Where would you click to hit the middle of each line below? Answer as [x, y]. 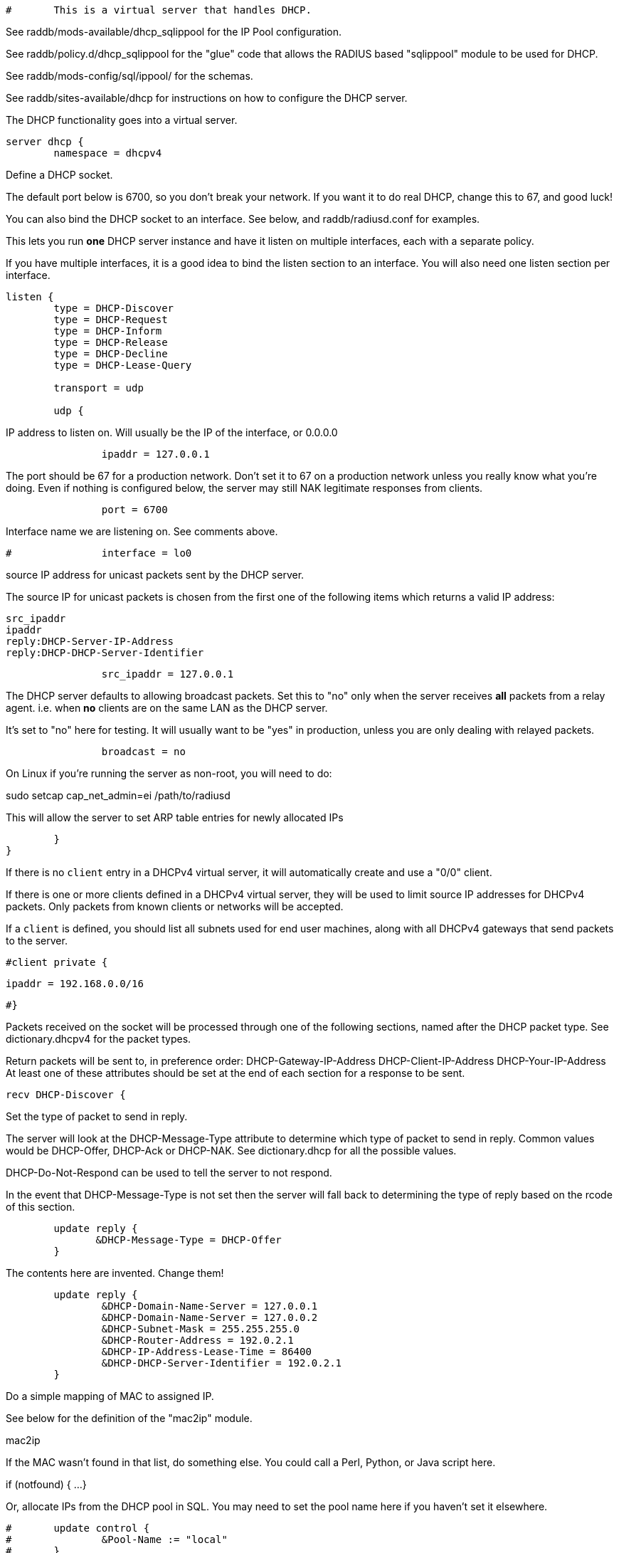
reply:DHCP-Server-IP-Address [90, 641]
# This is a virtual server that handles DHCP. [159, 10]
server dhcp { [45, 142]
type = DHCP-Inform [108, 331]
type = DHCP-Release [111, 342]
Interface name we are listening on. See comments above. [142, 531]
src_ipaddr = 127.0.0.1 [168, 674]
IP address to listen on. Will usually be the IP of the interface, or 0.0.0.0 [172, 432]
